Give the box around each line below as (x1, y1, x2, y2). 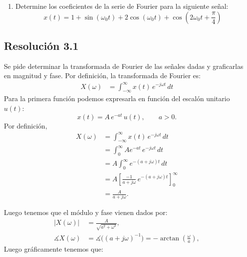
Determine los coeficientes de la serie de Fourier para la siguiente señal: (15, 1, 228, 11)
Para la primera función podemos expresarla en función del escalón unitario (4, 93, 230, 104)
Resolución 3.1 (4, 38, 79, 53)
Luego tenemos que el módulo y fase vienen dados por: (4, 207, 167, 217)
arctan (160, 235, 179, 242)
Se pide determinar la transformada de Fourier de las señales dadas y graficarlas (4, 61, 244, 71)
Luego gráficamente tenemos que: (4, 243, 103, 254)
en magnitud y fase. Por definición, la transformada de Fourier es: (4, 70, 201, 81)
